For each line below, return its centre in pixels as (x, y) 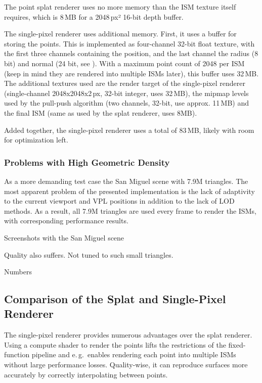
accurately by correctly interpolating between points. (86, 374)
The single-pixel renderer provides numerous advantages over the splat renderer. (128, 335)
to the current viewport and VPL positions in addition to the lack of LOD (119, 201)
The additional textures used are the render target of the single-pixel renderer (125, 83)
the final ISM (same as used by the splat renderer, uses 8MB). (101, 112)
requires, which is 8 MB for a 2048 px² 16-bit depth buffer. (94, 16)
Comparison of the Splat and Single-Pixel (115, 299)
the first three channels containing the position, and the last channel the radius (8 (131, 53)
